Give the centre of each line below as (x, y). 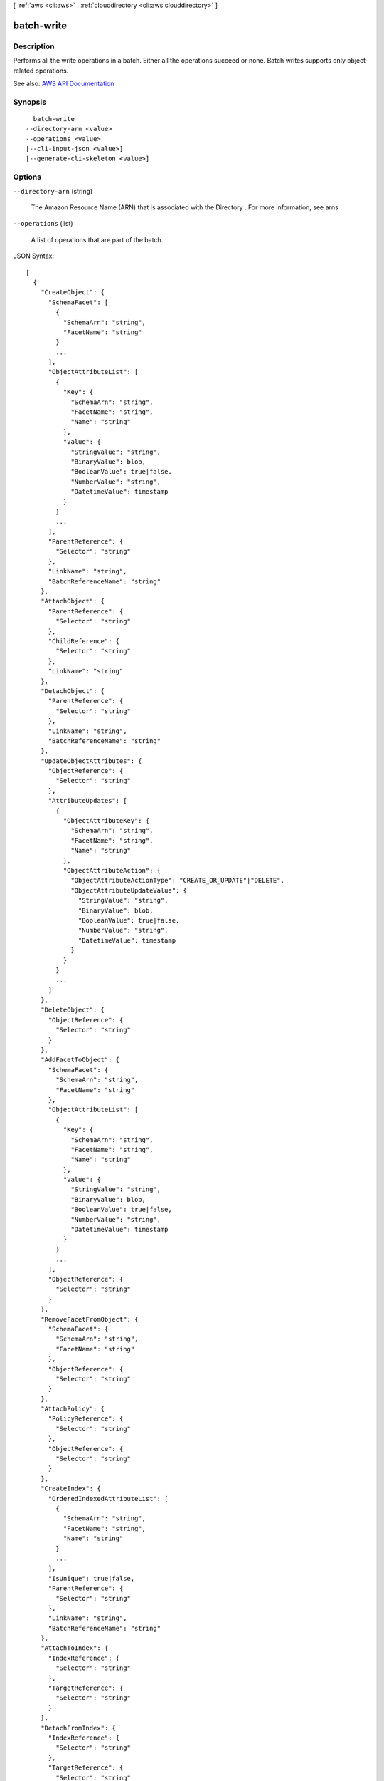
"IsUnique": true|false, (91, 1578)
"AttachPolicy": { (73, 1409)
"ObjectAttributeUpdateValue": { (129, 890)
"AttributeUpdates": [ (87, 801)
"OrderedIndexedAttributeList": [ (108, 1499)
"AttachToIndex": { (74, 1648)
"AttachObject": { (73, 601)
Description (34, 46)
